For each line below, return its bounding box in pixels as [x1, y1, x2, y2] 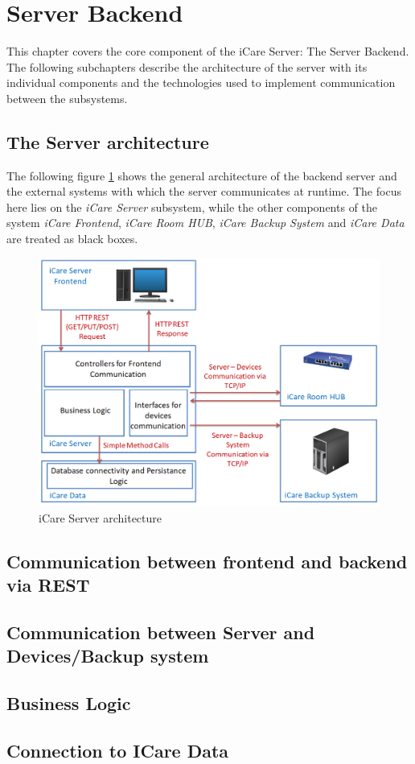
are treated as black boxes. [6, 230, 138, 247]
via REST [6, 572, 90, 597]
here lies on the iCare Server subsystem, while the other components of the [6, 198, 378, 215]
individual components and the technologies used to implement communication [6, 74, 396, 91]
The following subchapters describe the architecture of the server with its [6, 58, 368, 75]
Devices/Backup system [6, 643, 209, 668]
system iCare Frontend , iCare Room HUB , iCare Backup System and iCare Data [6, 214, 405, 231]
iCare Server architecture [39, 509, 162, 526]
